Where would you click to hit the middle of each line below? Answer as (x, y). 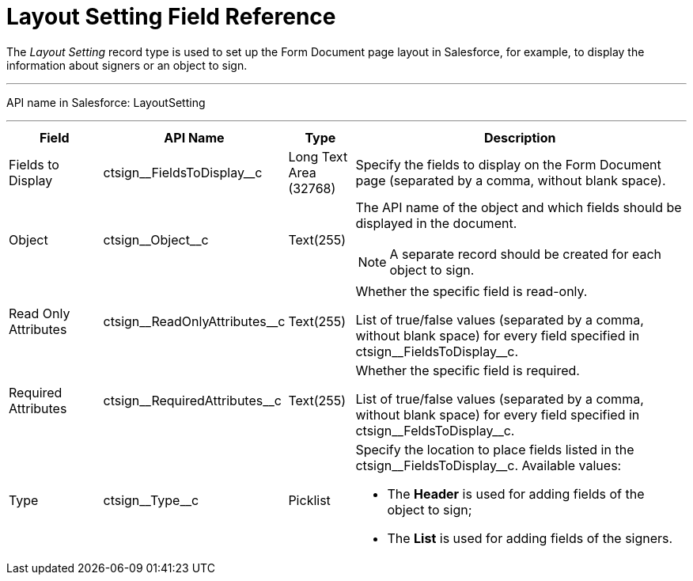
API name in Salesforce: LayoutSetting (106, 102)
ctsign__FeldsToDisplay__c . (435, 430)
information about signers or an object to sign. (127, 65)
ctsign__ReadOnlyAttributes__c (194, 321)
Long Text (318, 156)
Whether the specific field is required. (468, 370)
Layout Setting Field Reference (171, 17)
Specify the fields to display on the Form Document (508, 164)
